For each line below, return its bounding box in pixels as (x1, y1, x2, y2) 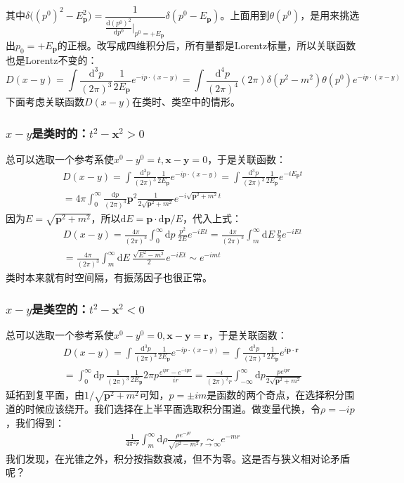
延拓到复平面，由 (6, 387, 84, 402)
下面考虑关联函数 (6, 94, 84, 109)
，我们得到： (6, 415, 65, 430)
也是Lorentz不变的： (6, 52, 98, 67)
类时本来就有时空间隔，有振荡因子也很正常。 (6, 270, 212, 285)
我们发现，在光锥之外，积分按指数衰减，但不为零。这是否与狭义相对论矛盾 (6, 451, 350, 465)
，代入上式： (182, 210, 242, 225)
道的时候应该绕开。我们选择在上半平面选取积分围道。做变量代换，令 (6, 401, 320, 416)
